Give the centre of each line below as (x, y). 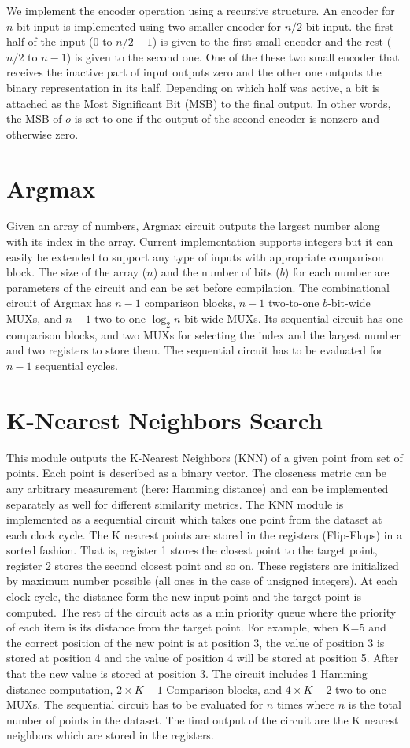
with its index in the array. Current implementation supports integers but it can (200, 241)
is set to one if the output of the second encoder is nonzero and (227, 118)
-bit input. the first (348, 26)
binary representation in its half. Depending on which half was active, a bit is (193, 87)
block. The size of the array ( (77, 272)
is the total (375, 704)
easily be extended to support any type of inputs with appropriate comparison (195, 256)
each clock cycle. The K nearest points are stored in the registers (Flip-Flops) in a (205, 534)
